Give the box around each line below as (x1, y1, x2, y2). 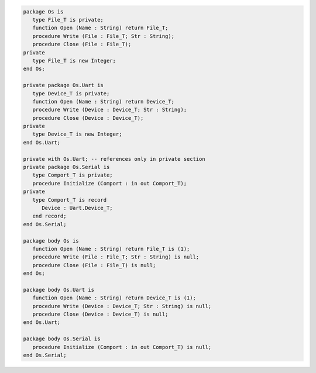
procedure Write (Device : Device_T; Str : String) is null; (32, 303, 212, 309)
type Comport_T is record (32, 196, 107, 203)
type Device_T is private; (32, 90, 110, 96)
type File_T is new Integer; (32, 57, 116, 64)
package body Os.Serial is (23, 336, 101, 342)
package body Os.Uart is (23, 286, 95, 293)
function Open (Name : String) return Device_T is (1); (32, 295, 196, 301)
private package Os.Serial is (23, 164, 110, 171)
